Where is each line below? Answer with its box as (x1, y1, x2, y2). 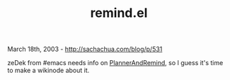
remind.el (90, 5, 148, 21)
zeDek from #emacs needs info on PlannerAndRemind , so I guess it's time (7, 59, 224, 67)
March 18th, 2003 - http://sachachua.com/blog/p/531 (7, 45, 163, 54)
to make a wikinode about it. (7, 66, 90, 75)
